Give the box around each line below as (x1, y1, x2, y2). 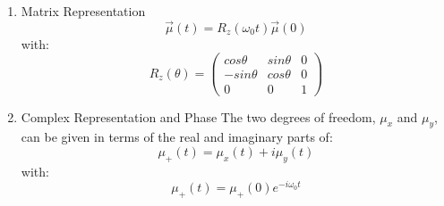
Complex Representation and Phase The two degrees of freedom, (21, 107, 376, 126)
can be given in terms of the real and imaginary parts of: (21, 128, 333, 146)
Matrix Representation (21, 2, 146, 20)
